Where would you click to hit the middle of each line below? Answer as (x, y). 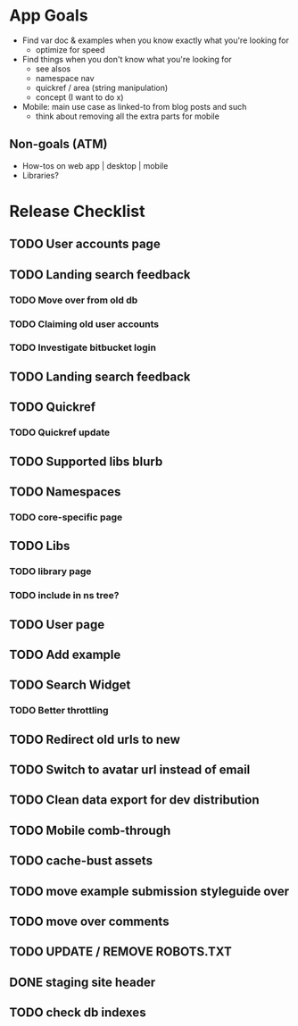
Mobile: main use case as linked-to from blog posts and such (134, 106)
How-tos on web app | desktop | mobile (95, 165)
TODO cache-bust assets (81, 861)
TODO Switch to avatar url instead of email (130, 770)
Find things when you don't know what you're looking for (127, 59)
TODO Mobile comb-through (90, 830)
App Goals (49, 16)
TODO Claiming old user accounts (84, 324)
